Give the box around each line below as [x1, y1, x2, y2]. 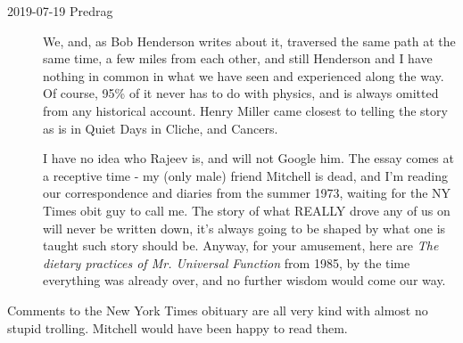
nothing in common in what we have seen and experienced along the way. [43, 66, 444, 85]
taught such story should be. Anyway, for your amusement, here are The [43, 236, 439, 255]
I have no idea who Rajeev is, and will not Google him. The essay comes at [43, 149, 454, 167]
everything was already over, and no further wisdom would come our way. [43, 271, 446, 290]
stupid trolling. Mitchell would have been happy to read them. [7, 318, 348, 337]
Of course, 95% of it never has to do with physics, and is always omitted [43, 84, 439, 102]
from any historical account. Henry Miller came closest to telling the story [43, 101, 448, 119]
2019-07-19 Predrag [7, 2, 113, 20]
